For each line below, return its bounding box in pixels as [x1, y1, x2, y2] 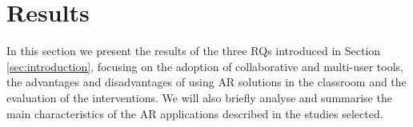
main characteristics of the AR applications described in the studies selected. [6, 105, 383, 121]
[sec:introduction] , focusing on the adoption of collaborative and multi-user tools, [6, 58, 403, 74]
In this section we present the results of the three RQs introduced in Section [6, 42, 381, 59]
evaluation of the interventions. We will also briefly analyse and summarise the [6, 89, 392, 105]
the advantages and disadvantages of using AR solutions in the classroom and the [6, 73, 407, 90]
